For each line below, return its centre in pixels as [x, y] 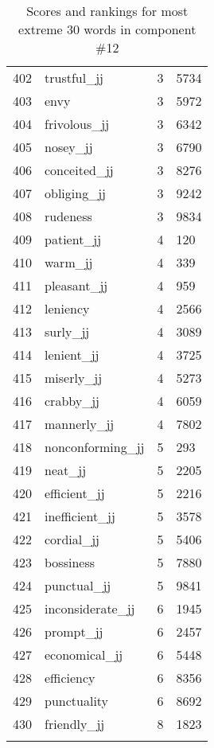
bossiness [70, 562]
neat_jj [66, 470]
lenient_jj [72, 355]
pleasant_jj [76, 285]
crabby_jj [72, 401]
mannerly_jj [80, 424]
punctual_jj [78, 585]
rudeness [68, 216]
